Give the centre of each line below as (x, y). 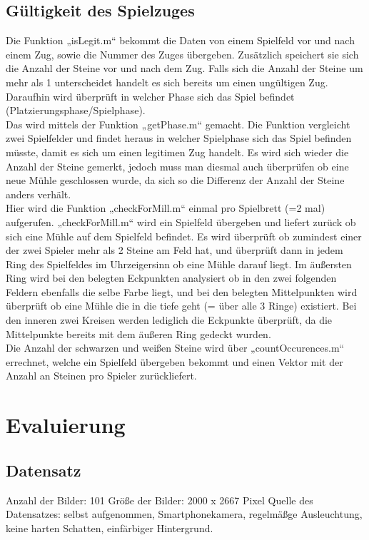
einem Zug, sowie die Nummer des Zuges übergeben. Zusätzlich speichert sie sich (182, 54)
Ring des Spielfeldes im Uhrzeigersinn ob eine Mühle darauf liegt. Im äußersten (179, 264)
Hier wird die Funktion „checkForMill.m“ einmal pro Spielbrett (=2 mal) (166, 208)
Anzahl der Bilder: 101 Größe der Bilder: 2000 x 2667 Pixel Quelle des (160, 500)
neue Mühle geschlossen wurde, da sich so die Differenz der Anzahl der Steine (175, 180)
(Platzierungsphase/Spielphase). (76, 110)
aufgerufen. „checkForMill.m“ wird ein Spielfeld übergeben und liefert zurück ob (181, 221)
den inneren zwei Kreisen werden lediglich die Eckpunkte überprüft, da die (169, 320)
